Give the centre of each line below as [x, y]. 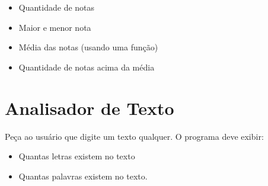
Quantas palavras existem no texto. [83, 176]
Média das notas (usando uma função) [88, 47]
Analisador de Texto [90, 108]
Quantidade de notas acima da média [87, 67]
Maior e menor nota [55, 27]
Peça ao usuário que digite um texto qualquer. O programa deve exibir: [134, 136]
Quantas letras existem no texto [77, 156]
